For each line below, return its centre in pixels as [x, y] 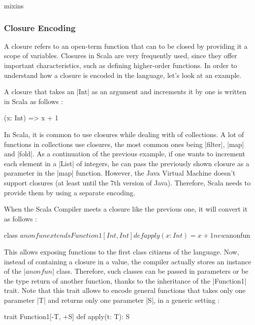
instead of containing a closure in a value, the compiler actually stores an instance [128, 261]
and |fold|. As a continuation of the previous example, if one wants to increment [125, 154]
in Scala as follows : [33, 101]
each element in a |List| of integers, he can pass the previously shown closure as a [127, 163]
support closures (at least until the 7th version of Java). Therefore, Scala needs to [127, 182]
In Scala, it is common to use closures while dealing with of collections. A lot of [124, 134]
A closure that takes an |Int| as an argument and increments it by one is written [125, 91]
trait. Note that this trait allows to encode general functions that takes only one [125, 290]
